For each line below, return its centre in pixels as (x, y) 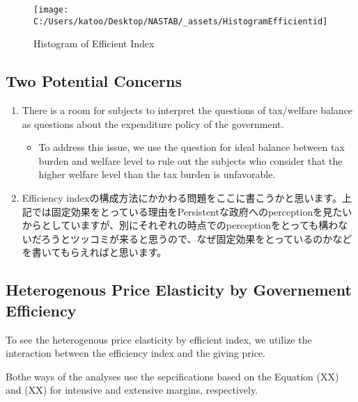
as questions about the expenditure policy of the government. (153, 123)
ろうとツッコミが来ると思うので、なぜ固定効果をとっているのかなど (196, 238)
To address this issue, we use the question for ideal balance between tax (192, 147)
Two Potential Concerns (94, 81)
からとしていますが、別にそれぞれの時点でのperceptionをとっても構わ (180, 225)
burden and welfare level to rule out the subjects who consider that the (190, 160)
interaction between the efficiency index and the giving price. (136, 353)
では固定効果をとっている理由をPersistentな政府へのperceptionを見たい (192, 211)
